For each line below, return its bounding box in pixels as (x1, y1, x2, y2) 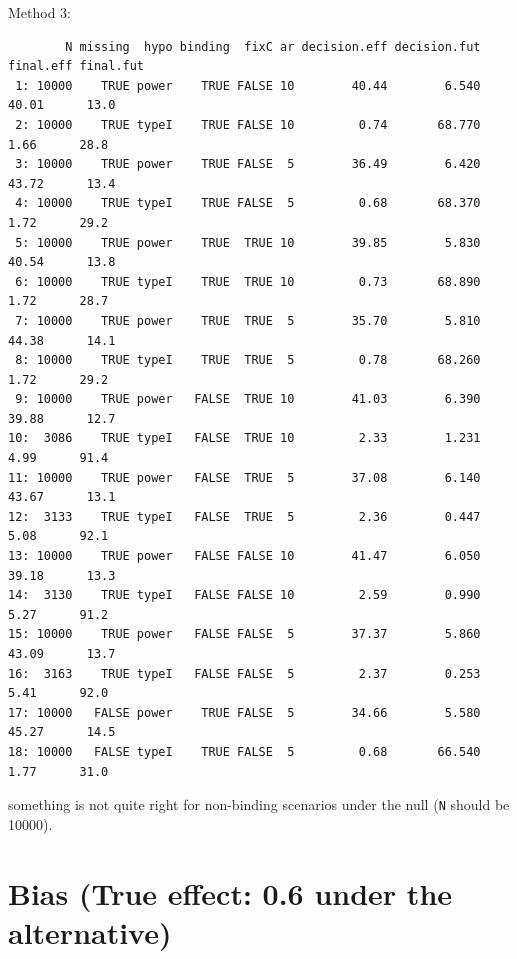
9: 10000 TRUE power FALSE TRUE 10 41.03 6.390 (15, 392, 481, 407)
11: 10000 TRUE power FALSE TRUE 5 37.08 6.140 (8, 470, 481, 485)
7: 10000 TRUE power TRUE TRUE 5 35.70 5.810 (15, 313, 481, 328)
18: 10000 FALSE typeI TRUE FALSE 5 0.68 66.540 (8, 744, 481, 759)
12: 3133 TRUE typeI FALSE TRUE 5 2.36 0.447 (8, 509, 481, 524)
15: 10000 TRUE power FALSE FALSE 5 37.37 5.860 (8, 627, 481, 642)
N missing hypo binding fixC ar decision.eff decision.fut (65, 39, 481, 54)
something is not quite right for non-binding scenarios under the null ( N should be (8, 794, 510, 815)
